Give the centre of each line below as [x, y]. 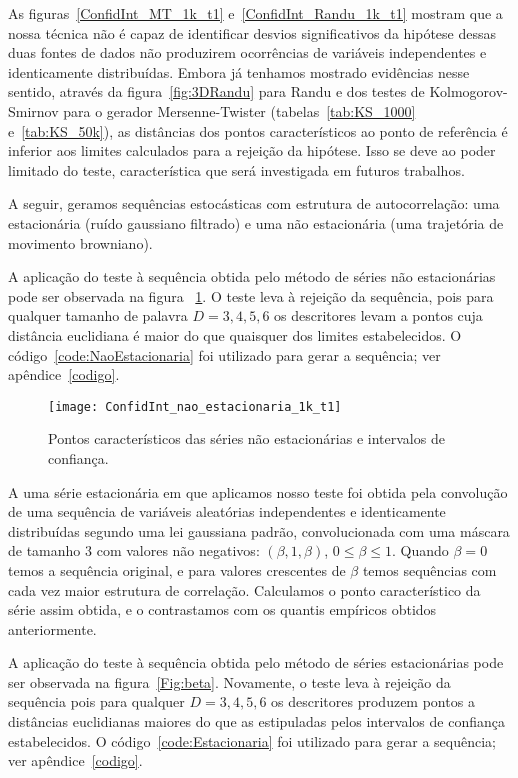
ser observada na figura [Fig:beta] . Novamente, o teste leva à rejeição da [229, 681]
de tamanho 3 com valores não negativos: [134, 550]
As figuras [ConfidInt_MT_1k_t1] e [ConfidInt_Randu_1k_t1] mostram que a [255, 13]
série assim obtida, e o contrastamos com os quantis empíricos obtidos [222, 609]
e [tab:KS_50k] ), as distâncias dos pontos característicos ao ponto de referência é [258, 130]
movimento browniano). [80, 242]
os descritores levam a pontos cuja [378, 315]
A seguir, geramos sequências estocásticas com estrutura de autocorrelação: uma [254, 203]
